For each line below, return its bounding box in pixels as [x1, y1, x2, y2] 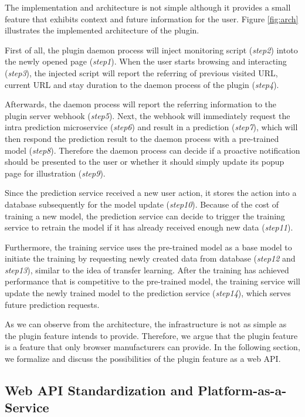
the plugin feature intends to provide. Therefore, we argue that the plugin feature [5, 329, 298, 341]
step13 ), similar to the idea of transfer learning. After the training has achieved [5, 263, 289, 276]
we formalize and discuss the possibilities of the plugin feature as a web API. [5, 352, 281, 365]
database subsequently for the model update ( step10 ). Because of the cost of [5, 198, 279, 210]
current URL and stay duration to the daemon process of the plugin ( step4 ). [5, 78, 279, 90]
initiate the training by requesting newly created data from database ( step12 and [5, 252, 296, 265]
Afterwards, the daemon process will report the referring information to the [5, 98, 276, 110]
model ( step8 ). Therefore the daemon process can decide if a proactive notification [5, 144, 300, 156]
